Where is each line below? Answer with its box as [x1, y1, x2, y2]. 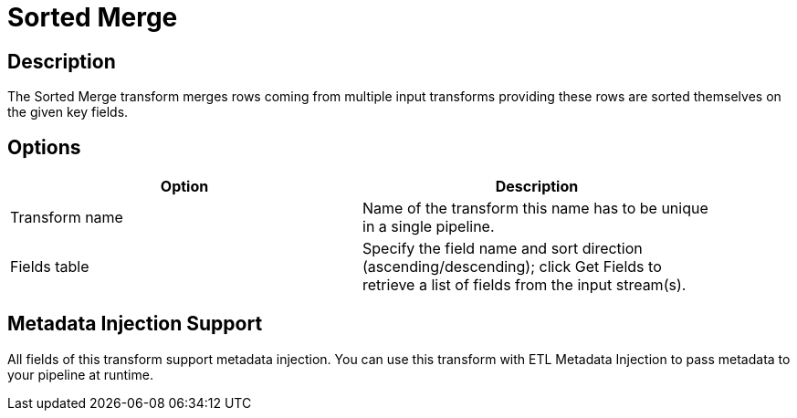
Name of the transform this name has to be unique [362, 199, 708, 218]
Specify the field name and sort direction [362, 239, 643, 258]
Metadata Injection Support [7, 312, 263, 336]
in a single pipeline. [362, 217, 495, 236]
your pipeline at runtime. [7, 366, 153, 382]
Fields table [10, 257, 89, 277]
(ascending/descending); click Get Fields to [362, 257, 662, 277]
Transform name [10, 208, 123, 227]
